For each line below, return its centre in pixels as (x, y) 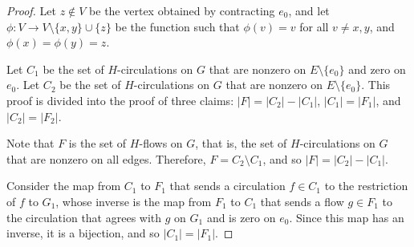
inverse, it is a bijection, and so (83, 233)
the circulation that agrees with (84, 217)
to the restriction (366, 186)
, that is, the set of (241, 143)
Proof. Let (31, 10)
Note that (30, 143)
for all (314, 26)
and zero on (377, 69)
